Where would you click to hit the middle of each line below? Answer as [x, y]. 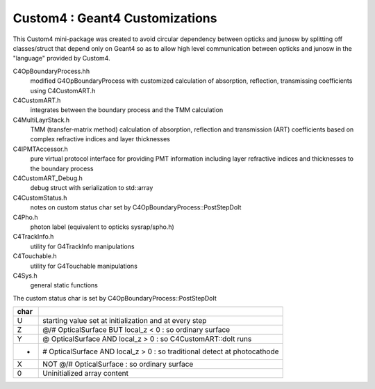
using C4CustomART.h [63, 90]
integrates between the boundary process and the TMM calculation [127, 110]
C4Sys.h [25, 276]
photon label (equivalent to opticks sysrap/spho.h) [102, 227]
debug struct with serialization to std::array [92, 188]
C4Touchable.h [35, 256]
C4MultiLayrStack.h [41, 120]
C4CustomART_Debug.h [48, 178]
